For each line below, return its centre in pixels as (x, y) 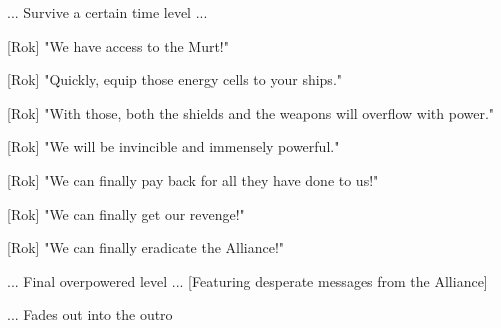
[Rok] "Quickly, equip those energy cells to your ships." (175, 79)
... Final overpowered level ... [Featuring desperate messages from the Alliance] (247, 280)
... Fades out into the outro (90, 314)
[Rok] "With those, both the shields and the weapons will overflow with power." (251, 112)
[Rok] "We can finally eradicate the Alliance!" (146, 247)
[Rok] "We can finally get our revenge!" (126, 213)
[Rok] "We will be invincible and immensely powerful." (173, 146)
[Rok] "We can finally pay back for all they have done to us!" (193, 179)
